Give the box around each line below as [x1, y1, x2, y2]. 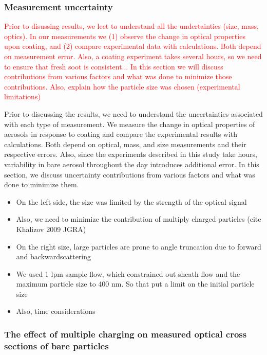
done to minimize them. [4, 179, 79, 190]
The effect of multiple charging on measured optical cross [4, 327, 247, 340]
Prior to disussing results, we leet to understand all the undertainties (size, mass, [4, 21, 259, 31]
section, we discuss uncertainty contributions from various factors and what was [4, 169, 255, 180]
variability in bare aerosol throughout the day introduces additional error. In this [4, 158, 259, 169]
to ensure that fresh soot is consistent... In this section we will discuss [4, 61, 223, 72]
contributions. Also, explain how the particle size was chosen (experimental [4, 81, 240, 92]
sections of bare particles [4, 339, 109, 352]
